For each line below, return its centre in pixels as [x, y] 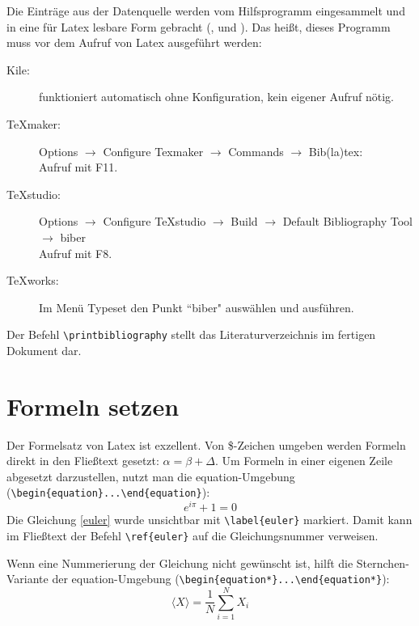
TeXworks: [33, 280]
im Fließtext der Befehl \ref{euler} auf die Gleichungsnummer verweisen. [193, 535]
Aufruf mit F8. [76, 253]
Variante [28, 579]
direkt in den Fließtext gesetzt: [83, 461]
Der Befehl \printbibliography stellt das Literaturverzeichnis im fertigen [191, 334]
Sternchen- [383, 563]
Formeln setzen [93, 406]
